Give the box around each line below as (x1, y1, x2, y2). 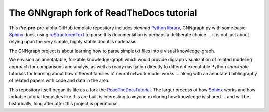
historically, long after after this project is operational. (9, 101, 119, 107)
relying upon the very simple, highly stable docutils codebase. (9, 39, 137, 45)
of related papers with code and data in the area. (9, 77, 110, 84)
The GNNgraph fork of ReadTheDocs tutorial (9, 7, 197, 18)
